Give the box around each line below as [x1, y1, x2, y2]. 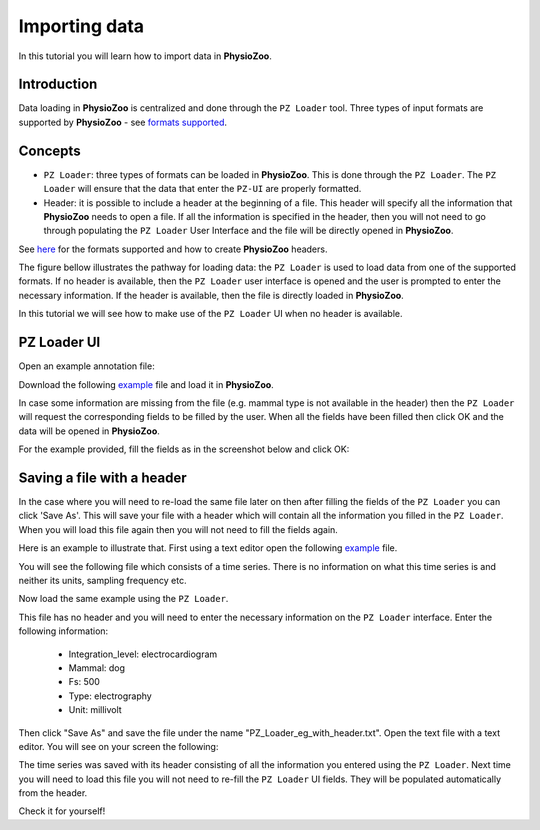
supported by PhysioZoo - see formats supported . [18, 116, 228, 128]
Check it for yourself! [18, 805, 106, 817]
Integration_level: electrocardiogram [68, 648, 218, 660]
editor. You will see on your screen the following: [18, 740, 219, 752]
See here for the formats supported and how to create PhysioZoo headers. [18, 243, 328, 255]
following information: [18, 625, 109, 637]
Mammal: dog [68, 661, 125, 674]
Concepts [18, 142, 81, 159]
